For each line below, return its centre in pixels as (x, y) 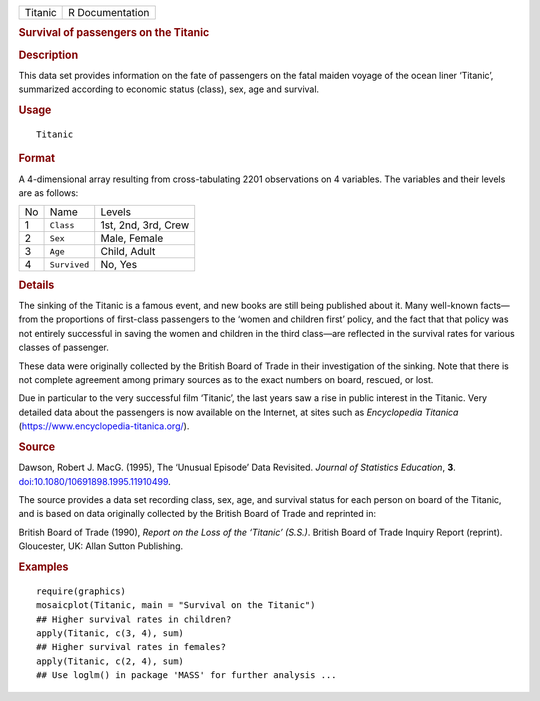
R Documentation (109, 12)
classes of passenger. (63, 347)
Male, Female (132, 238)
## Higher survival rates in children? (134, 619)
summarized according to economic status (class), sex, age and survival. (169, 89)
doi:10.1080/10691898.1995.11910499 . (95, 481)
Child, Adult (128, 252)
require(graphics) (81, 591)
